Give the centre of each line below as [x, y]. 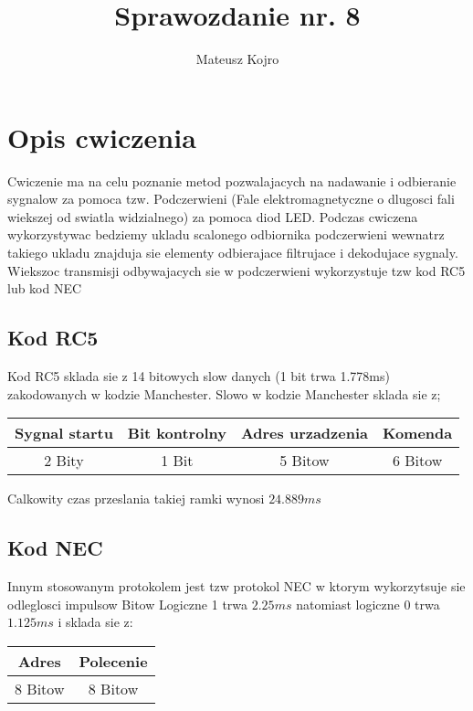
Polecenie [113, 661]
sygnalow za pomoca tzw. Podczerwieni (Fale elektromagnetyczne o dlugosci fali [231, 199]
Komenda [417, 433]
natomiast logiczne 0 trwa [368, 604]
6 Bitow [417, 461]
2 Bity [64, 461]
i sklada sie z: [95, 622]
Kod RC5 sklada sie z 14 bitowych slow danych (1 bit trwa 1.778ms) [199, 376]
